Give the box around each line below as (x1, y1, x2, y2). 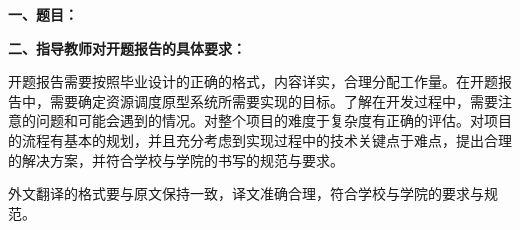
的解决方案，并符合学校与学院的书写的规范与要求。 (8, 149, 344, 170)
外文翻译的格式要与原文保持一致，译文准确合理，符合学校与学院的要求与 (8, 183, 484, 204)
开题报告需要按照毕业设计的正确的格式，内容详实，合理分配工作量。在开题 (8, 71, 498, 92)
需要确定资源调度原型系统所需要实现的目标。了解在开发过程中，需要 (49, 90, 498, 111)
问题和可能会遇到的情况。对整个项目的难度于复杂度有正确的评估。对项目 (35, 110, 512, 131)
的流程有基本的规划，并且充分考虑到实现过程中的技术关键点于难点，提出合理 (8, 129, 512, 150)
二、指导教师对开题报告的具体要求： (8, 37, 246, 58)
